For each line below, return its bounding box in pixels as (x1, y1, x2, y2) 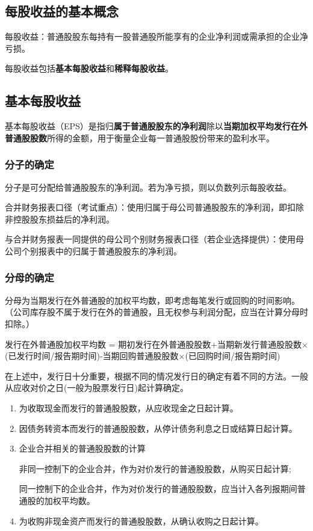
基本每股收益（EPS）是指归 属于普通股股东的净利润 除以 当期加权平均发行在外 (5, 120, 308, 132)
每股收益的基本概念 (5, 2, 119, 20)
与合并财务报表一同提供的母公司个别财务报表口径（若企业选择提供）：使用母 (5, 233, 304, 245)
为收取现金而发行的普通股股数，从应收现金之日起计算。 (19, 401, 238, 414)
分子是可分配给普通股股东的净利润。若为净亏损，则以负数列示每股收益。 (5, 180, 291, 193)
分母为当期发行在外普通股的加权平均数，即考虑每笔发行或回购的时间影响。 (5, 293, 300, 306)
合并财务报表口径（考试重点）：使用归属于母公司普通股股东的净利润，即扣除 (5, 201, 304, 213)
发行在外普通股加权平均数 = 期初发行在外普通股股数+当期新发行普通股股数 (5, 337, 302, 350)
